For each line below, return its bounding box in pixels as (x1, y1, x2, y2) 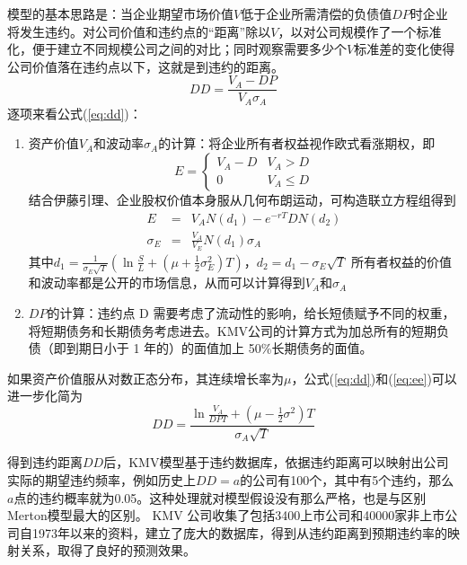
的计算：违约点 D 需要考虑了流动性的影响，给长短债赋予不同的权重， (47, 304, 455, 322)
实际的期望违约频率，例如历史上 (7, 471, 196, 490)
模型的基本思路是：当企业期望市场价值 (7, 4, 233, 22)
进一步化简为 (7, 386, 83, 405)
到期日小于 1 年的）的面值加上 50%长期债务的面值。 (66, 339, 373, 358)
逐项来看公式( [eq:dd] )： (7, 103, 142, 122)
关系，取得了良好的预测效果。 (19, 541, 196, 560)
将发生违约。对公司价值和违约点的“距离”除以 (7, 22, 271, 40)
